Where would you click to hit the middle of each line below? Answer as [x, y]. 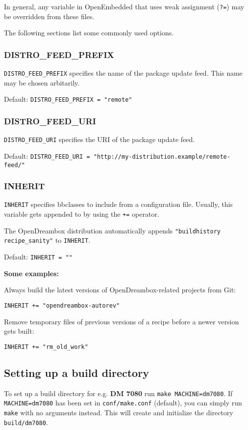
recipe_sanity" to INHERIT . [47, 240]
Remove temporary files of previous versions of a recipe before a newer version [122, 321]
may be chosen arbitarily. [42, 82]
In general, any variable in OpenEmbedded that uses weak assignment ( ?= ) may [124, 6]
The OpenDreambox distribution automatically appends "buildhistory [112, 230]
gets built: [19, 331]
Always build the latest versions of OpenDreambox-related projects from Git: [120, 290]
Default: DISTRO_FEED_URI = [47, 156]
